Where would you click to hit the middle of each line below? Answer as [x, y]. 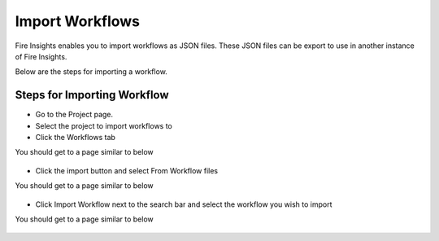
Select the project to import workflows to [104, 125]
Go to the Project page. [74, 115]
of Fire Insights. [41, 56]
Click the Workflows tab [75, 138]
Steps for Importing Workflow [92, 95]
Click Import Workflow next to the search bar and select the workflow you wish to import [184, 204]
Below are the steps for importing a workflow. [91, 72]
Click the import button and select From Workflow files [127, 170]
